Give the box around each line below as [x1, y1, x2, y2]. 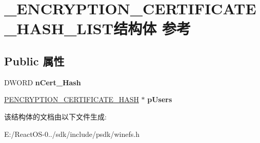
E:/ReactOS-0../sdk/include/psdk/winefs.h [4, 128, 139, 139]
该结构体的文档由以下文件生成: [4, 111, 107, 122]
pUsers [147, 94, 172, 105]
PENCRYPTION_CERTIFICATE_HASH [4, 94, 139, 105]
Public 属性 [4, 53, 65, 68]
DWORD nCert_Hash [4, 77, 81, 87]
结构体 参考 [113, 18, 191, 39]
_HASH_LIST [4, 18, 114, 39]
